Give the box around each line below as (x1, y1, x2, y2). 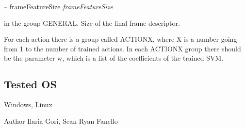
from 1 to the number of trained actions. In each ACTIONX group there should (4, 43, 241, 53)
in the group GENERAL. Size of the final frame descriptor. (4, 17, 180, 28)
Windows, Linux (4, 99, 52, 110)
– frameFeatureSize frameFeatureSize (4, 1, 113, 11)
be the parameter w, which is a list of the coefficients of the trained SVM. (4, 53, 224, 63)
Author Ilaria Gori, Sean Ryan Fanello (4, 115, 118, 126)
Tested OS (4, 77, 57, 92)
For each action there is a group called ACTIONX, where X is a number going (4, 34, 237, 44)
